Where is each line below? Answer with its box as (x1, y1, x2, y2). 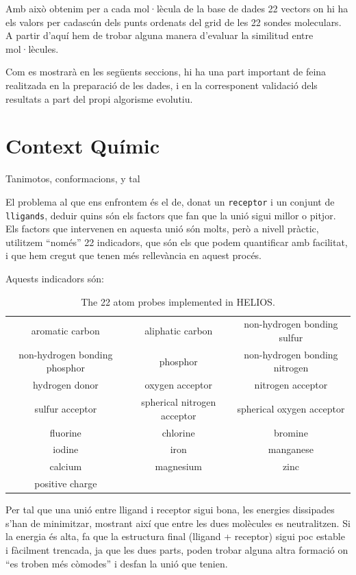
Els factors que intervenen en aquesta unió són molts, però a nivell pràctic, (5, 221, 319, 236)
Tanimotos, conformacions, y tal (5, 171, 140, 186)
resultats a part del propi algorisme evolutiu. (5, 91, 193, 106)
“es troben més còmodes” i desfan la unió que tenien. (5, 556, 228, 570)
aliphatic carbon (144, 323, 213, 338)
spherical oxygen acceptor (237, 401, 345, 415)
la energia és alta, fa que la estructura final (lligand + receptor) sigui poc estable (5, 529, 345, 543)
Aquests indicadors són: (5, 271, 104, 285)
